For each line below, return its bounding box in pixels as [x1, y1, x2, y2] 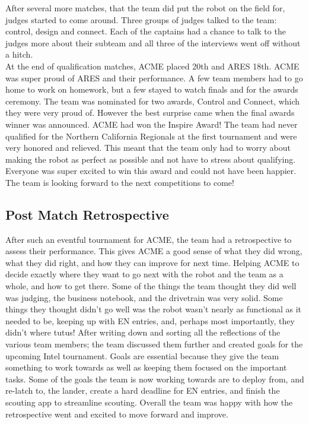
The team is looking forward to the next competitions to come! [5, 176, 234, 188]
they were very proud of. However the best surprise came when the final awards [5, 106, 295, 119]
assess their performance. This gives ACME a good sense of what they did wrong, [5, 245, 302, 257]
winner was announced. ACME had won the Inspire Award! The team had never [5, 118, 298, 130]
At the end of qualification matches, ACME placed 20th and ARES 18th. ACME [5, 59, 300, 72]
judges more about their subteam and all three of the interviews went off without [5, 36, 301, 49]
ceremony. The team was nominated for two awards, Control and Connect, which [5, 94, 300, 107]
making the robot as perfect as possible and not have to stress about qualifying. [5, 153, 296, 165]
